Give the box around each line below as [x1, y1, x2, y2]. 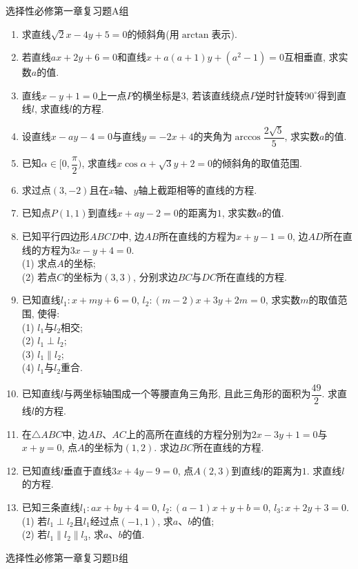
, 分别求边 [133, 269, 178, 283]
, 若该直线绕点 [186, 88, 250, 102]
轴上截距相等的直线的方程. [138, 182, 257, 197]
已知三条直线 [21, 500, 80, 515]
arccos [235, 132, 261, 143]
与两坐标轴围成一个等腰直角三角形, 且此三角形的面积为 [63, 386, 311, 401]
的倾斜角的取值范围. [212, 156, 302, 170]
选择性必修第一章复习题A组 [6, 3, 129, 17]
